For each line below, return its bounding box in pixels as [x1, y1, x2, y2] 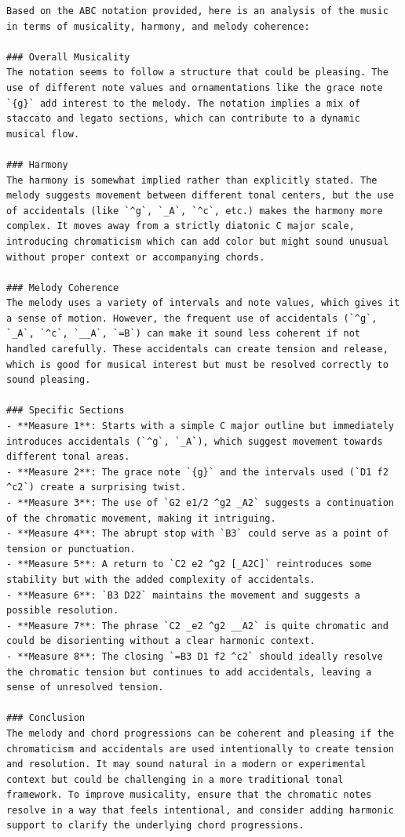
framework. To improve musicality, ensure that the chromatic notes [6, 789, 372, 801]
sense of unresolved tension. [6, 682, 164, 693]
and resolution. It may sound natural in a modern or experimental [6, 759, 367, 770]
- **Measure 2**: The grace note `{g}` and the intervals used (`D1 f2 [6, 466, 389, 478]
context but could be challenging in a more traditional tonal [6, 773, 344, 785]
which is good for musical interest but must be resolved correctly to [6, 358, 389, 370]
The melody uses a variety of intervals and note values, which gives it [6, 297, 400, 309]
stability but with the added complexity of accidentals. [6, 573, 316, 585]
